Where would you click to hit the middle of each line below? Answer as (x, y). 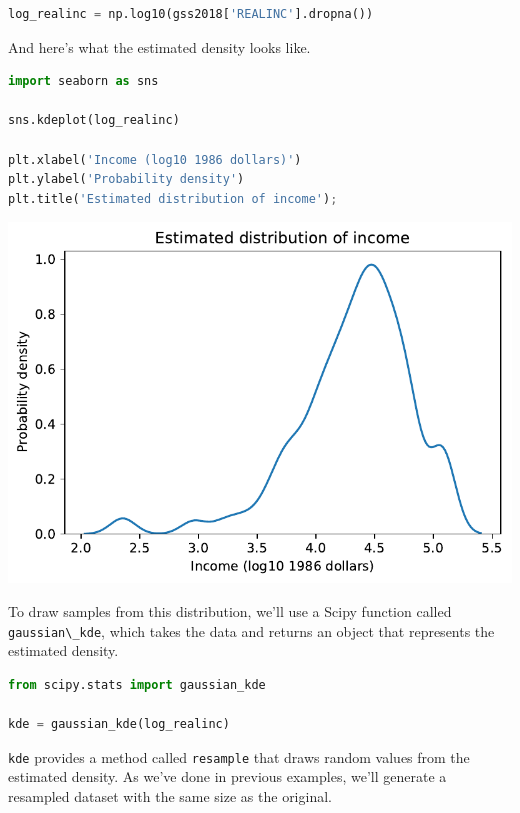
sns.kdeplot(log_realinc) (94, 120)
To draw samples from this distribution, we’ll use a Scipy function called (230, 610)
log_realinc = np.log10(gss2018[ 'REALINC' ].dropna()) (191, 14)
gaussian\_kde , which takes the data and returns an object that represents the (251, 630)
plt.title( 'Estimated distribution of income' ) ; (173, 198)
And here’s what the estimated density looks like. (159, 46)
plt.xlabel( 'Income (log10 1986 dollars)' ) (155, 159)
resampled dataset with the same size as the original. (170, 795)
